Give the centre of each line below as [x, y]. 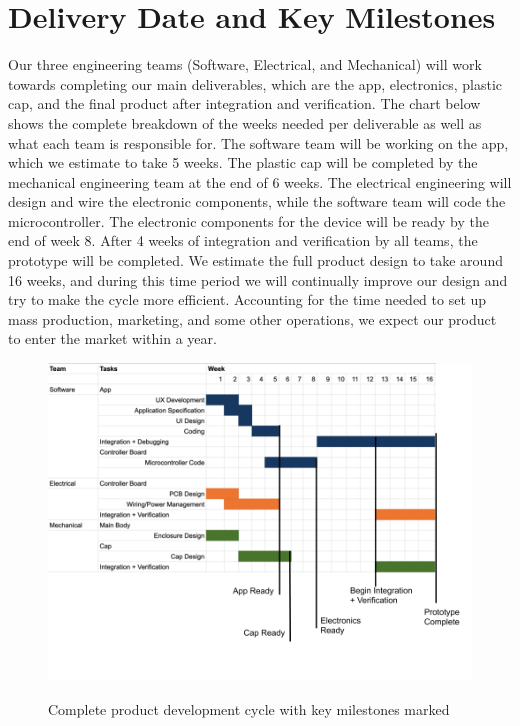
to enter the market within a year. [112, 338]
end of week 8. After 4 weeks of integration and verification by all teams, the [243, 240]
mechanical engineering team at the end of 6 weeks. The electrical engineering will [260, 181]
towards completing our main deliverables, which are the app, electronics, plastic [255, 83]
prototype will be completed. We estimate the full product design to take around [255, 260]
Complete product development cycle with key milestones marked [249, 708]
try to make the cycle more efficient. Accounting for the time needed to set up [247, 299]
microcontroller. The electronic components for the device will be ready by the [248, 220]
